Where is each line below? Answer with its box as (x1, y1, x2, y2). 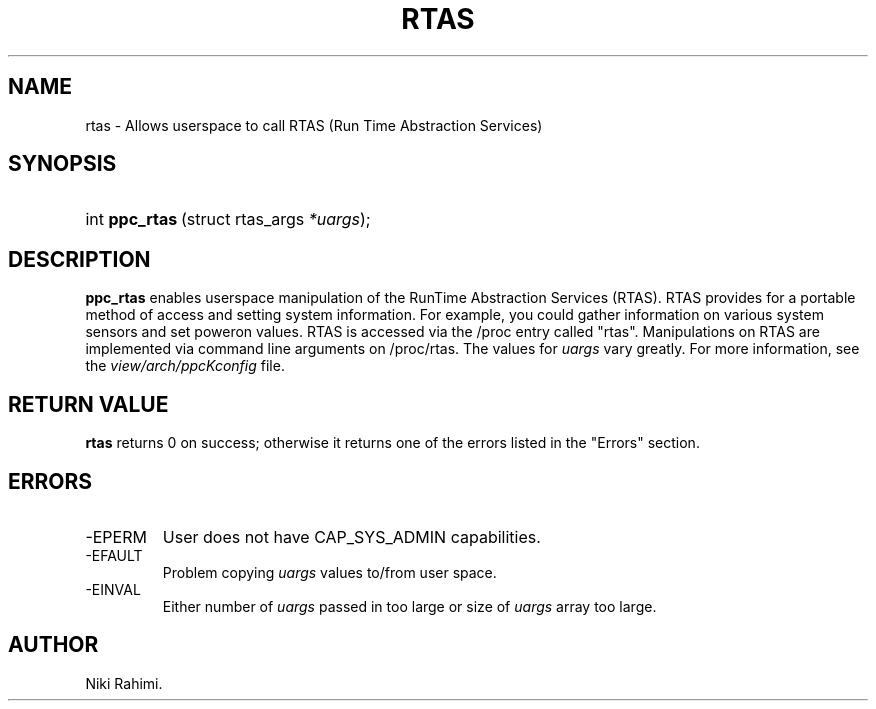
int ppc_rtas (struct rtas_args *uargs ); (85, 209, 371, 230)
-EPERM (85, 526, 147, 547)
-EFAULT (85, 546, 143, 564)
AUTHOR (8, 632, 99, 658)
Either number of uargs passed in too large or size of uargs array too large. (162, 597, 657, 615)
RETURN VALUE (8, 391, 169, 417)
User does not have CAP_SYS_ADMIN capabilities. (162, 526, 541, 547)
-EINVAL (85, 580, 141, 598)
